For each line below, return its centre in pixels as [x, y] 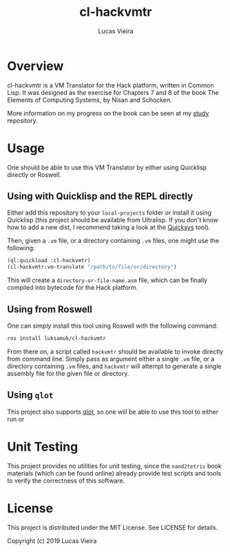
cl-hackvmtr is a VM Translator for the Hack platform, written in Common [111, 85]
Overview [35, 66]
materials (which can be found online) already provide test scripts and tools [114, 473]
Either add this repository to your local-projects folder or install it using [109, 213]
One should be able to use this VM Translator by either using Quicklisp [107, 167]
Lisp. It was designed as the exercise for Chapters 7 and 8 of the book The [113, 92]
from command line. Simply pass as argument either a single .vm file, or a [111, 359]
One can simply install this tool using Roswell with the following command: [113, 326]
